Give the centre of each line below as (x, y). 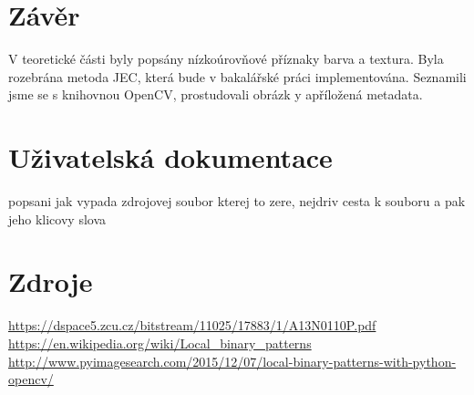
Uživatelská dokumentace (170, 157)
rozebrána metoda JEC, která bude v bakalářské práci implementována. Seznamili (237, 76)
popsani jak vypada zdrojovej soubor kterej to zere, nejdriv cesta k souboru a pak (237, 201)
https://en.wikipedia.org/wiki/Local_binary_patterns (160, 343)
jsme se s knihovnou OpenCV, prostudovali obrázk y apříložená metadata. (216, 94)
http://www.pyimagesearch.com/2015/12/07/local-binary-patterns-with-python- (232, 361)
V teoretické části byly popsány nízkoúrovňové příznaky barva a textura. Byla (226, 59)
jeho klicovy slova (57, 218)
